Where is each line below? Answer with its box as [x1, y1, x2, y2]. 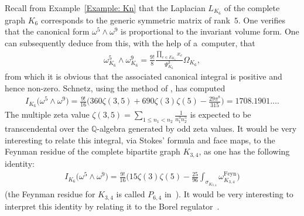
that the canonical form [5, 25, 90, 37]
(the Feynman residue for [5, 188, 95, 200]
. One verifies [238, 13, 286, 26]
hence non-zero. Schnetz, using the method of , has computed [5, 81, 226, 94]
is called [116, 188, 145, 200]
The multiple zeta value [5, 108, 90, 121]
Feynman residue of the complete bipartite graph [5, 145, 180, 157]
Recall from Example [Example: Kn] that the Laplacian [5, 2, 206, 13]
